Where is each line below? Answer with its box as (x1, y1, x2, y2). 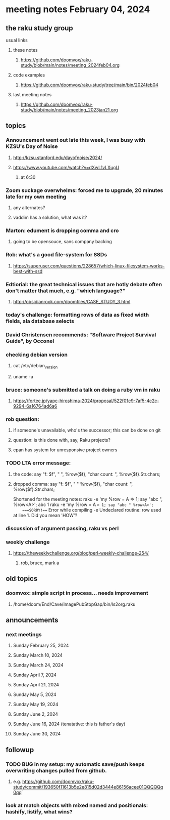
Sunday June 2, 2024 (13, 711, 59, 717)
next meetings (6, 631, 42, 638)
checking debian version (6, 351, 68, 358)
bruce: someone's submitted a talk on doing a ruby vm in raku (6, 386, 160, 393)
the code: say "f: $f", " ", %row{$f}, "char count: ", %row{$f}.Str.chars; (13, 471, 161, 477)
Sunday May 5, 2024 (13, 691, 57, 697)
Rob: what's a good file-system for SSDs (6, 251, 107, 258)
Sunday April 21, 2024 (13, 682, 60, 688)
